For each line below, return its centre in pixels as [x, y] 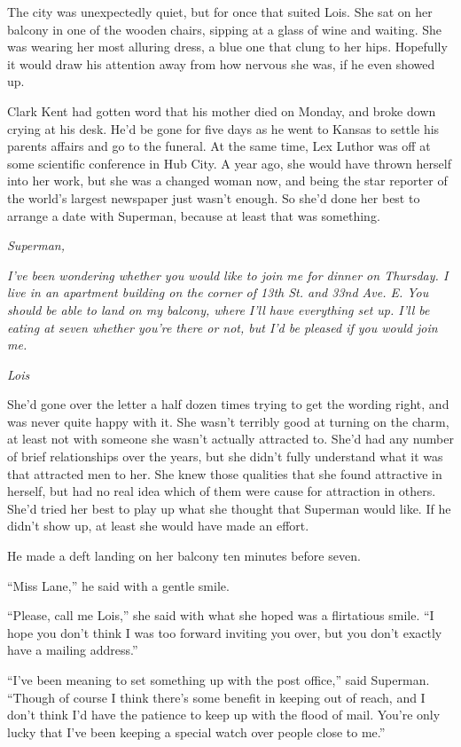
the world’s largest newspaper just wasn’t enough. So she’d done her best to [214, 197]
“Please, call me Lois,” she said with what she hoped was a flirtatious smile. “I [221, 615]
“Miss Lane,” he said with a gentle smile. [118, 585]
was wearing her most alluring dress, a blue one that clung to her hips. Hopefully [227, 47]
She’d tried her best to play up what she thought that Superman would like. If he [229, 508]
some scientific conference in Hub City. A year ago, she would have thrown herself [229, 163]
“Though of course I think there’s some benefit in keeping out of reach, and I [216, 697]
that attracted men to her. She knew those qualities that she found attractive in [225, 473]
